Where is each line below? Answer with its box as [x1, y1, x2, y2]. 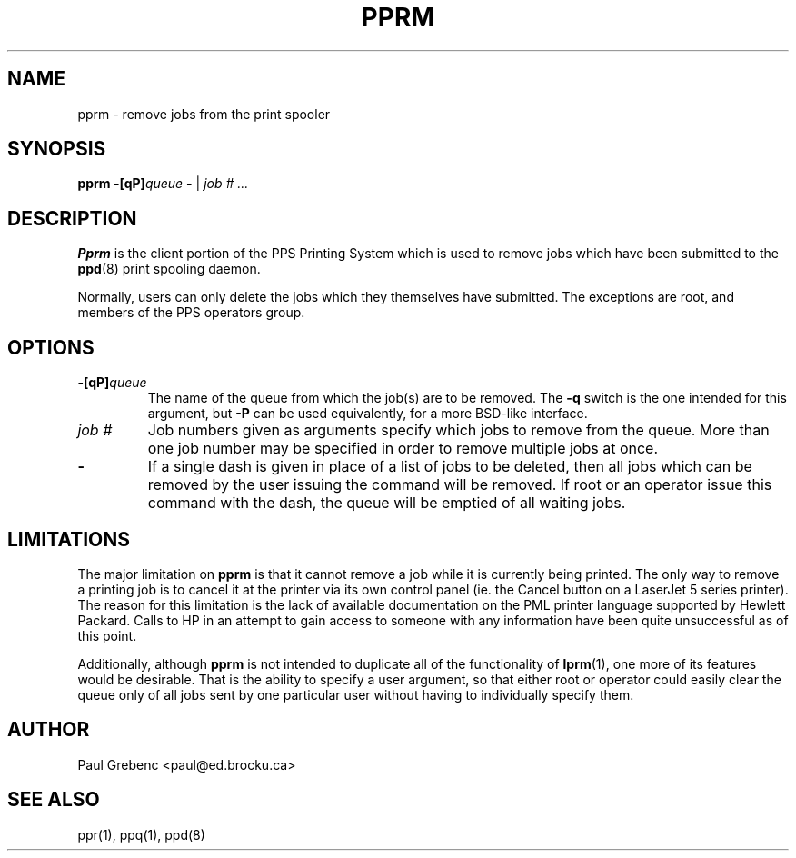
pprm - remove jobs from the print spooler [77, 105, 331, 122]
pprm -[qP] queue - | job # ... [77, 175, 249, 192]
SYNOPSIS [7, 137, 106, 161]
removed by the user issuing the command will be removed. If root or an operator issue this [147, 475, 772, 494]
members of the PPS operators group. [77, 304, 305, 321]
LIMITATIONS [7, 527, 131, 551]
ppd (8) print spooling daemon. [77, 261, 261, 277]
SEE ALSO [7, 788, 100, 812]
